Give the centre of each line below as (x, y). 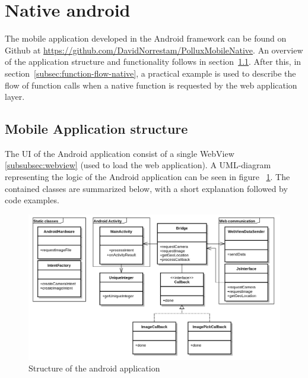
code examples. (32, 200)
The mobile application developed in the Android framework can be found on (146, 38)
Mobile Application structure (96, 129)
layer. (15, 97)
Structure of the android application (94, 368)
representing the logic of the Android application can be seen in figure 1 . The (147, 177)
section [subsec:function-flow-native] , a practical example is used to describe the (150, 73)
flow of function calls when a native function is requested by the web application (151, 85)
